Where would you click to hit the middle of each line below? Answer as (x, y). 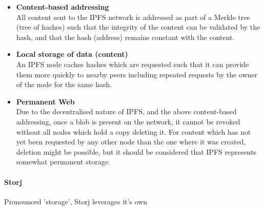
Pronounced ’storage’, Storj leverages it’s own (76, 201)
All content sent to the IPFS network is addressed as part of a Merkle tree (133, 17)
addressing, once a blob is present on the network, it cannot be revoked (128, 121)
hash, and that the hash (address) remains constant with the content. (125, 37)
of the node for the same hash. (64, 84)
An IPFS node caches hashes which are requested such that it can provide (133, 64)
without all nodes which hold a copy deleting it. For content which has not (134, 131)
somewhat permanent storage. (63, 162)
